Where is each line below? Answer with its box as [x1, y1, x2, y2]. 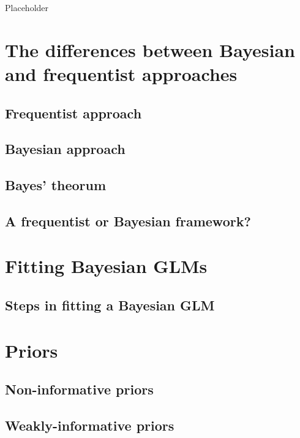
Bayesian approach [5, 139, 126, 158]
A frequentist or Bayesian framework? [5, 211, 251, 230]
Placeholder [5, 1, 49, 13]
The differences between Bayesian [5, 37, 295, 62]
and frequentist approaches [5, 61, 238, 86]
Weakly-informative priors [5, 415, 174, 434]
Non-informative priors [5, 380, 154, 399]
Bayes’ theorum [5, 175, 107, 194]
